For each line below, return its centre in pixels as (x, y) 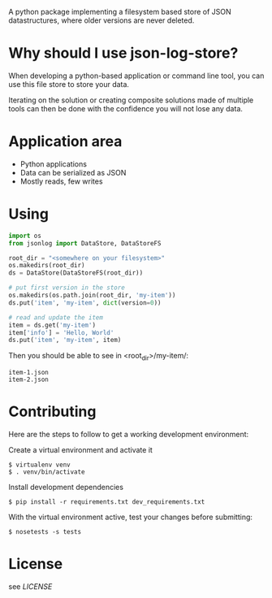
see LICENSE (30, 586)
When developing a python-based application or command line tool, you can (136, 76)
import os (25, 236)
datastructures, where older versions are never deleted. (101, 20)
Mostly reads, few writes (61, 181)
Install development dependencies (66, 487)
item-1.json (28, 373)
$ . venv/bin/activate (47, 472)
